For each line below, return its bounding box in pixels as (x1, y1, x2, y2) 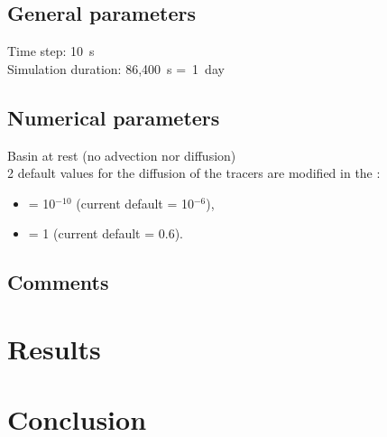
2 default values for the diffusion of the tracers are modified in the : (7, 163, 381, 182)
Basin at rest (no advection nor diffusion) (7, 145, 236, 164)
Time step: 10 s (7, 42, 95, 60)
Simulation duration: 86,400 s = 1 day (7, 59, 225, 78)
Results (7, 330, 101, 367)
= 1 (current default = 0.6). (28, 224, 184, 243)
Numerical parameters (7, 103, 220, 131)
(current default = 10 (76, 193, 194, 212)
